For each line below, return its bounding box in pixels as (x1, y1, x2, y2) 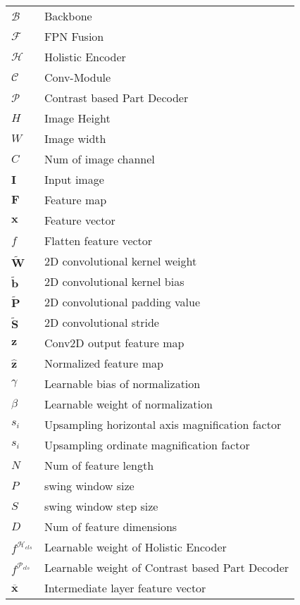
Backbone (44, 8, 92, 24)
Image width (44, 130, 106, 146)
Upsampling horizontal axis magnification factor (44, 416, 282, 432)
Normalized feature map (44, 355, 163, 371)
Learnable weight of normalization (44, 396, 213, 412)
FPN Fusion (44, 28, 104, 44)
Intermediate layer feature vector (44, 580, 206, 596)
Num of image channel (44, 151, 155, 167)
